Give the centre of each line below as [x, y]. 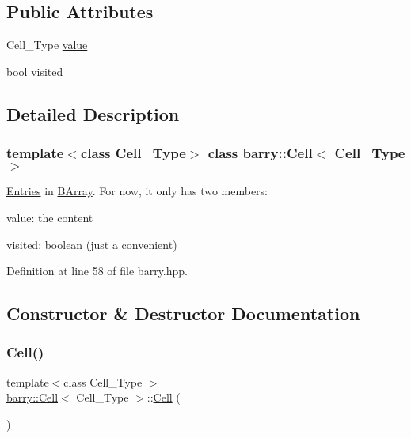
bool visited [35, 71]
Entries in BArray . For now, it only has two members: [137, 191]
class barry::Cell [260, 153]
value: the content [50, 217]
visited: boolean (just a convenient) [92, 244]
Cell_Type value [47, 45]
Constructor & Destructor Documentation [183, 313]
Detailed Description [93, 113]
